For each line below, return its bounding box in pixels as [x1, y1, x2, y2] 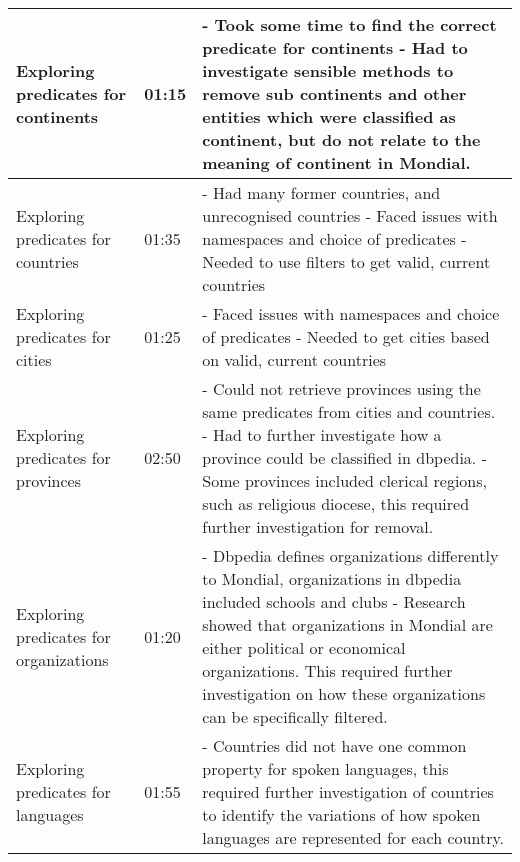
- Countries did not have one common [202, 734, 467, 757]
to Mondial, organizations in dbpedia [202, 567, 462, 590]
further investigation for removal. [202, 515, 434, 538]
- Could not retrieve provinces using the [202, 377, 481, 400]
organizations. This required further [202, 659, 453, 682]
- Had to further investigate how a [202, 423, 442, 446]
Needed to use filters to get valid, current [202, 250, 491, 273]
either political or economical [202, 636, 406, 659]
